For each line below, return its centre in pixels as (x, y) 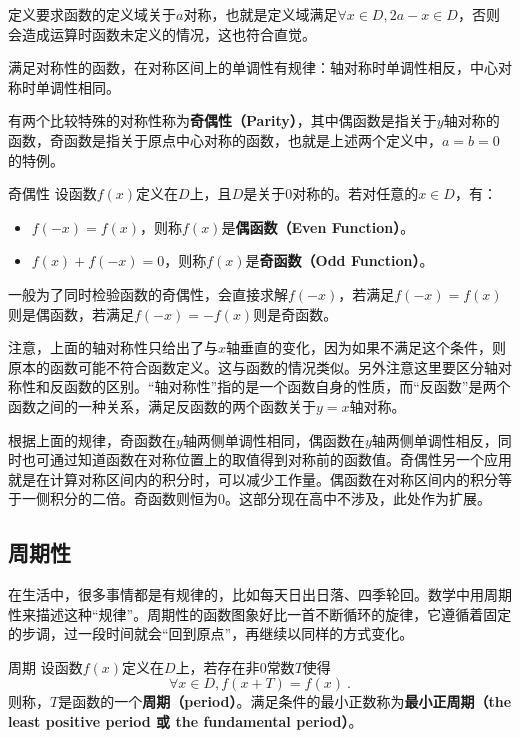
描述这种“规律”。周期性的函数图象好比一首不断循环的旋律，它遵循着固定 (273, 613)
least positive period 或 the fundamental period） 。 (185, 721)
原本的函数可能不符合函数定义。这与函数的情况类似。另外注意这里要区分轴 (253, 366)
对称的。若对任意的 (355, 193)
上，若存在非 (217, 666)
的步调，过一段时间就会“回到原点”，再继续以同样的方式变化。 (211, 633)
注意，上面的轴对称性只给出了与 (113, 347)
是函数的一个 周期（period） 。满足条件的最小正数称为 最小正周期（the (285, 701)
